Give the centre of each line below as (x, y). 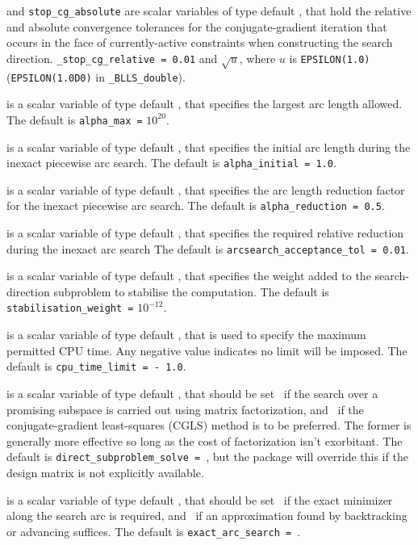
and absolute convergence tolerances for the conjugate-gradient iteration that (197, 26)
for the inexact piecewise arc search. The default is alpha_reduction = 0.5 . (196, 205)
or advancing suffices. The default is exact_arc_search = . (154, 531)
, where (257, 58)
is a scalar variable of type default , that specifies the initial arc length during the (209, 147)
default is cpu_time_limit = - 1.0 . (96, 366)
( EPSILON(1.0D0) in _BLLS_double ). (96, 76)
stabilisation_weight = (70, 309)
